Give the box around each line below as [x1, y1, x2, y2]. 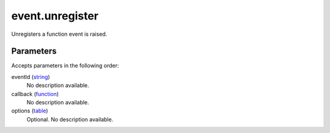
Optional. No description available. [26, 115, 114, 123]
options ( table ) [11, 107, 48, 115]
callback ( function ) [11, 90, 59, 97]
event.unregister [11, 9, 99, 22]
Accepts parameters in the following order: [11, 62, 119, 69]
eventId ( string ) [11, 73, 50, 80]
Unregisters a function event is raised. [11, 30, 108, 38]
